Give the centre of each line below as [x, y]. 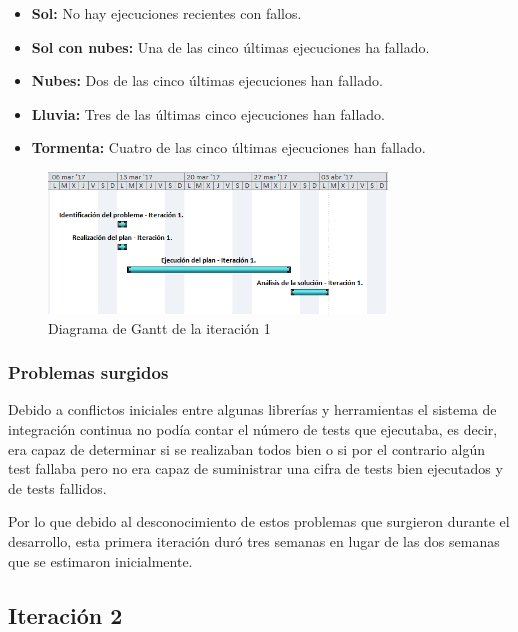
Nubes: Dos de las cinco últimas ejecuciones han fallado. [207, 80]
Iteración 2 [65, 614]
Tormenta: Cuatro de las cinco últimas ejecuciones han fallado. [228, 147]
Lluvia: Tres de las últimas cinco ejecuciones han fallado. [208, 113]
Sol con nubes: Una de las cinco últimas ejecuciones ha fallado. [230, 46]
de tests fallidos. [57, 487]
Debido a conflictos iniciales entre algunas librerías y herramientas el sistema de [252, 409]
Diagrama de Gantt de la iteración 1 [159, 327]
